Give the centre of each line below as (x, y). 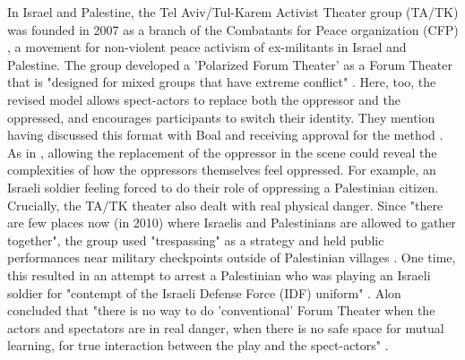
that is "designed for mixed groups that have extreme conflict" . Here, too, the (222, 82)
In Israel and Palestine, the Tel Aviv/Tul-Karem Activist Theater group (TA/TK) (233, 12)
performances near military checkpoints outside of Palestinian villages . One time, (232, 257)
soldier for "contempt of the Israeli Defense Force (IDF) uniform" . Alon (204, 292)
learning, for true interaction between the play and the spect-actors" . (198, 345)
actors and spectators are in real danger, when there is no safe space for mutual (226, 327)
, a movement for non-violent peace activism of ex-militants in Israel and (207, 47)
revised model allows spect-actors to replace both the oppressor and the (204, 99)
